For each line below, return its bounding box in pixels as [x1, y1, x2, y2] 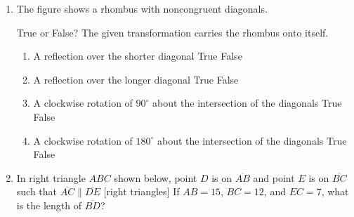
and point [253, 170, 295, 185]
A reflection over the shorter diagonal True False [33, 48, 242, 63]
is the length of [16, 197, 82, 212]
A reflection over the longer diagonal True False [33, 72, 239, 86]
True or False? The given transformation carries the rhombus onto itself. [16, 25, 329, 39]
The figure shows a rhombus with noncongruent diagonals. [16, 1, 268, 15]
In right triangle [16, 170, 86, 185]
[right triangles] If [103, 184, 180, 199]
